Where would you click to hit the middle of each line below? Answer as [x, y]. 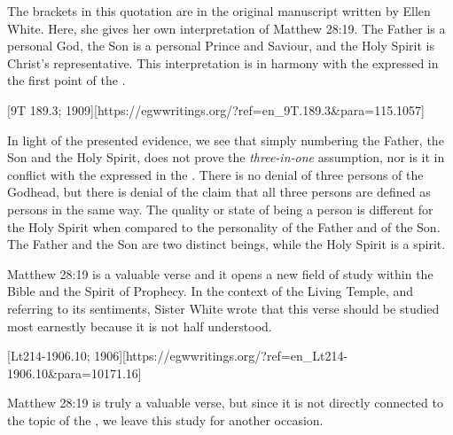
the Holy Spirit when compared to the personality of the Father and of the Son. [224, 226]
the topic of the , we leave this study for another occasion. [165, 419]
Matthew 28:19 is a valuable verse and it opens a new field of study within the [220, 273]
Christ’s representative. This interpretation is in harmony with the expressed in [223, 62]
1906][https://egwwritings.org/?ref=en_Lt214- [221, 356]
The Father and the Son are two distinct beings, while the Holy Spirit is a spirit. [226, 244]
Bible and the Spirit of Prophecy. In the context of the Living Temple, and [211, 291]
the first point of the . [66, 80]
